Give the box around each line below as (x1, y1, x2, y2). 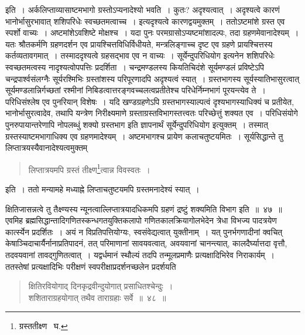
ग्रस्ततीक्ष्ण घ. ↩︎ (19, 320, 68, 332)
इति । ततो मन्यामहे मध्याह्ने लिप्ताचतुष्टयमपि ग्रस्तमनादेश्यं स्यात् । (5, 182, 200, 195)
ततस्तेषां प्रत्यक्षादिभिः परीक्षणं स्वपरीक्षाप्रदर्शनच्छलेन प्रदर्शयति (5, 260, 176, 272)
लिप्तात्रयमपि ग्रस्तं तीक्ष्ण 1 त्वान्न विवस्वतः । (28, 161, 150, 175)
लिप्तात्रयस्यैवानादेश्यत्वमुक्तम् (5, 141, 88, 154)
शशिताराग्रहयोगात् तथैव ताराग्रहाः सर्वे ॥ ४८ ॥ (28, 291, 166, 303)
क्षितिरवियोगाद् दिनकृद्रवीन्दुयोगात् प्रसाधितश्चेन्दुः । (28, 280, 173, 292)
